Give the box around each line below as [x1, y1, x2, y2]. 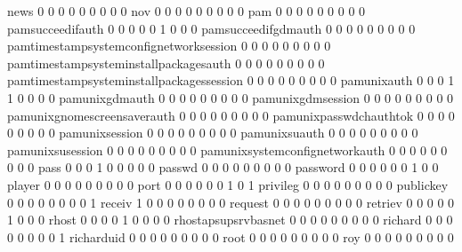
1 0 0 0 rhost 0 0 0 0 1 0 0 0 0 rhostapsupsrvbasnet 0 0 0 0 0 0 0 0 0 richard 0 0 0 [7, 210, 453, 229]
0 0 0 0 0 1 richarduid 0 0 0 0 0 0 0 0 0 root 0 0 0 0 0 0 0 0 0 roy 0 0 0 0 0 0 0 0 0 [7, 227, 454, 246]
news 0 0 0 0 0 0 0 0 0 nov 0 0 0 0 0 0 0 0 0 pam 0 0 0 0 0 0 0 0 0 [7, 2, 366, 20]
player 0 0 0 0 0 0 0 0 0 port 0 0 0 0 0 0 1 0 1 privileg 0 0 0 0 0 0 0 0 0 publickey [7, 175, 449, 193]
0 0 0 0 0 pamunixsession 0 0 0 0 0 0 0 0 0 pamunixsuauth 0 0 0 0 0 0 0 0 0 [7, 123, 418, 142]
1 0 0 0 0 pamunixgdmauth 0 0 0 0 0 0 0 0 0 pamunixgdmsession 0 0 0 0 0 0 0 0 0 [7, 88, 454, 106]
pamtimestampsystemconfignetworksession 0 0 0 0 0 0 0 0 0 [7, 36, 331, 55]
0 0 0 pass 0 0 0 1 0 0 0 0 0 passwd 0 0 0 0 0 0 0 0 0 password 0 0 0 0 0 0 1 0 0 [7, 158, 439, 177]
